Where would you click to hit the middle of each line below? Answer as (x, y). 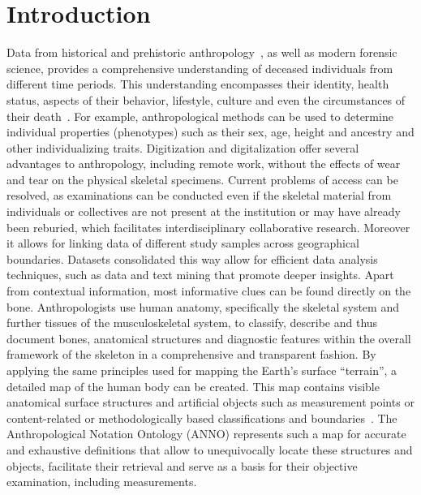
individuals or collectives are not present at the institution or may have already (204, 211)
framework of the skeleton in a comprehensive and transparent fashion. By (191, 354)
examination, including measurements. (102, 482)
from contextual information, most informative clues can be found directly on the (209, 291)
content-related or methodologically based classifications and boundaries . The (202, 418)
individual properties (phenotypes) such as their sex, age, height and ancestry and (210, 132)
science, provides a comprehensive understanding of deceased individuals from (200, 68)
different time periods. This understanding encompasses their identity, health (198, 84)
